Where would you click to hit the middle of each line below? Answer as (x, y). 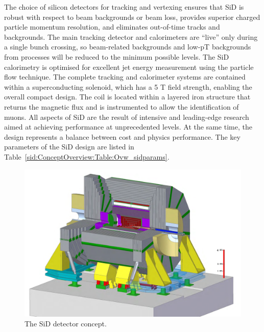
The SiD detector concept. (66, 324)
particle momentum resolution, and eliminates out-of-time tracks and (112, 27)
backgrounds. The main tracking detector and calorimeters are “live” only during (131, 36)
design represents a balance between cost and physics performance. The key (122, 136)
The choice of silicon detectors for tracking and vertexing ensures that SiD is (124, 7)
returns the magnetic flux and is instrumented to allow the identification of (122, 106)
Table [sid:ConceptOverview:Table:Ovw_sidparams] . (87, 156)
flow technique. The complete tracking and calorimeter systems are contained (125, 77)
